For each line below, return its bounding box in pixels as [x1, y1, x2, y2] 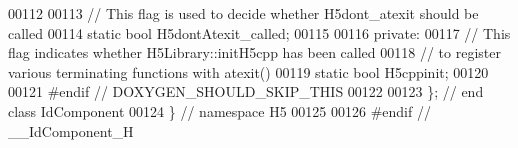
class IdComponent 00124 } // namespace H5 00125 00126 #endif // [8, 100, 431, 121]
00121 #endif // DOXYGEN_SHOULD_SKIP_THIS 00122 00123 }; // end [8, 81, 484, 102]
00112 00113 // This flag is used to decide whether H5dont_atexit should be [8, 3, 479, 23]
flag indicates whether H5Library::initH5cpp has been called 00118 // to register [8, 42, 501, 63]
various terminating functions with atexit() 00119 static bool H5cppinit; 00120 [8, 61, 489, 82]
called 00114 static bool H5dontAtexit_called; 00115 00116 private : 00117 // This [8, 22, 511, 43]
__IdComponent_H [8, 120, 134, 141]
